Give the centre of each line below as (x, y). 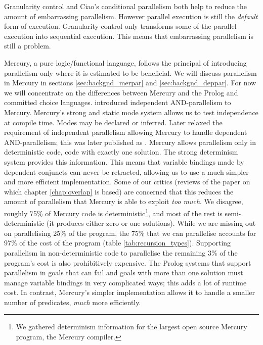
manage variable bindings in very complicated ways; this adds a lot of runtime (125, 282)
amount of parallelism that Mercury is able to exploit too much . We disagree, (124, 201)
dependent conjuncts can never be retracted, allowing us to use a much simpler (126, 171)
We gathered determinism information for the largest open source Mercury (131, 327)
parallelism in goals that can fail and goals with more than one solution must (124, 273)
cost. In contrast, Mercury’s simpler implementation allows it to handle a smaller (130, 292)
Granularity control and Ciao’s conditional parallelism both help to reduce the (126, 6)
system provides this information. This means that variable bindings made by (124, 161)
